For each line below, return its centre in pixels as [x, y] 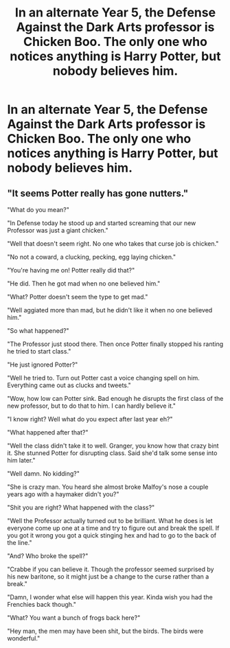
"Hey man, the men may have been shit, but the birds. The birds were [105, 631]
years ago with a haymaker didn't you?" [63, 494]
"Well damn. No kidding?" [44, 474]
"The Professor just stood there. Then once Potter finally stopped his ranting [115, 344]
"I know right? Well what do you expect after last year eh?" [90, 419]
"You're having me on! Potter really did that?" [71, 270]
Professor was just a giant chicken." [58, 230]
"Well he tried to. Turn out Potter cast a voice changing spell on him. [104, 378]
